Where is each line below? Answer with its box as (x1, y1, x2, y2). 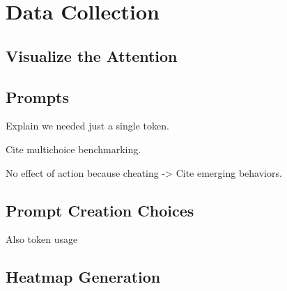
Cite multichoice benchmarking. (6, 141, 141, 156)
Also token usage (6, 232, 78, 246)
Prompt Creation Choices (6, 199, 194, 221)
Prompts (6, 86, 69, 107)
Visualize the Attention (6, 45, 178, 66)
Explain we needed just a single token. (6, 118, 169, 133)
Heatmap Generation (6, 266, 161, 288)
